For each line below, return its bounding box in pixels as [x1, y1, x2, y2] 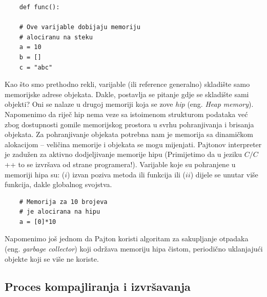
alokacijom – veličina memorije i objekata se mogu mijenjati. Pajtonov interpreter [5, 139, 262, 149]
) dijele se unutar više [190, 169, 258, 179]
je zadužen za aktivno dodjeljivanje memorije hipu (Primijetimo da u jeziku [5, 149, 242, 159]
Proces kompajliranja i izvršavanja [5, 278, 191, 294]
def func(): [19, 4, 60, 11]
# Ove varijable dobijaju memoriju [19, 24, 140, 31]
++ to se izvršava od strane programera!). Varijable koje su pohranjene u [5, 158, 236, 169]
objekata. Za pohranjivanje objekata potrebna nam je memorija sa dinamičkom [5, 129, 253, 140]
